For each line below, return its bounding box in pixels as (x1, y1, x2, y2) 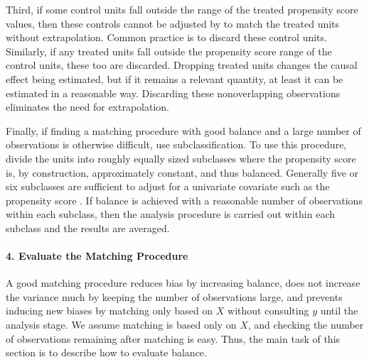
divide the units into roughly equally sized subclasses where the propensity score (6, 150, 356, 165)
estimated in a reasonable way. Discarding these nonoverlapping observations (6, 85, 341, 100)
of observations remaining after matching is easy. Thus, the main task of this (6, 331, 341, 346)
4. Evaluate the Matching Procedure (6, 248, 188, 263)
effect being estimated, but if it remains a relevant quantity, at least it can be (6, 71, 343, 86)
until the (320, 303, 358, 318)
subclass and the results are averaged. (6, 220, 170, 235)
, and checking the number (247, 317, 364, 332)
